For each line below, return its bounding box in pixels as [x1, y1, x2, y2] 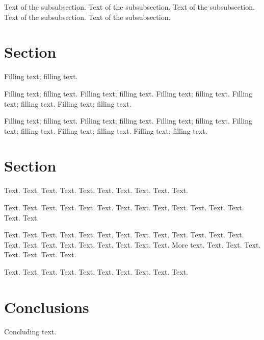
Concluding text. [4, 326, 57, 336]
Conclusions [4, 296, 89, 317]
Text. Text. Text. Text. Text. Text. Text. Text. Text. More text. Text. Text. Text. [4, 239, 261, 250]
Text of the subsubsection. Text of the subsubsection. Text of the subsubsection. [4, 2, 255, 12]
